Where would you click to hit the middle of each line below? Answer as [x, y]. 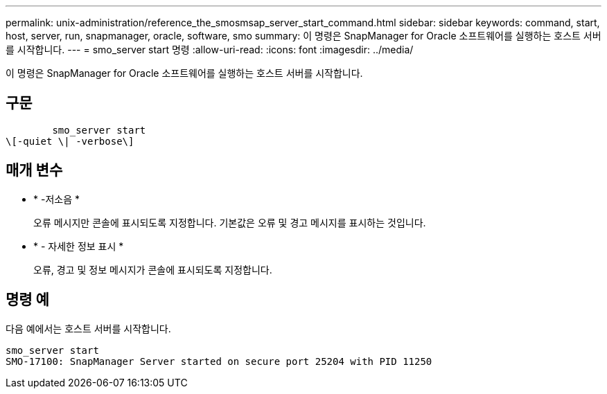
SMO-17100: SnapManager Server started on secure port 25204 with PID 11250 [219, 361]
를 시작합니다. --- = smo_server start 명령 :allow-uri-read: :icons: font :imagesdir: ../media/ [210, 50]
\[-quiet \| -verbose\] [70, 141]
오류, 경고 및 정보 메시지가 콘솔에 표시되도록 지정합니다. [153, 269]
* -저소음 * [56, 199]
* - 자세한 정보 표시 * [79, 246]
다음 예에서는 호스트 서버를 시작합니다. [88, 328]
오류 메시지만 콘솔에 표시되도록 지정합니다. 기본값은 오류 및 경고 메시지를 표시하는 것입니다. [230, 222]
